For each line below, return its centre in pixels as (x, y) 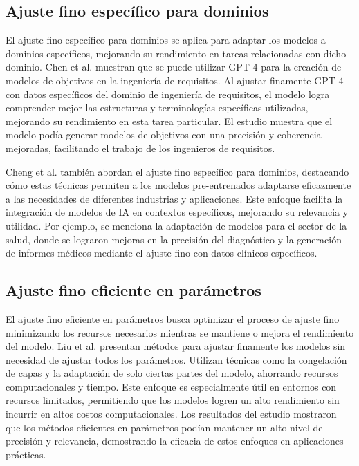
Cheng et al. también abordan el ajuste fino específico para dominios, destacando (177, 171)
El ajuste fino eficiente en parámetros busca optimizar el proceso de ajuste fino (173, 318)
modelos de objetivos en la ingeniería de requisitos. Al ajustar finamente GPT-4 (175, 80)
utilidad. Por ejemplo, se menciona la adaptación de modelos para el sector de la (176, 225)
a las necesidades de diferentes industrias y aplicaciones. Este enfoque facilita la (174, 198)
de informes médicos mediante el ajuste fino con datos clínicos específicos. (162, 253)
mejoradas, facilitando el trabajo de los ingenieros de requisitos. (140, 148)
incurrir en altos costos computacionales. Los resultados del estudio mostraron (171, 414)
